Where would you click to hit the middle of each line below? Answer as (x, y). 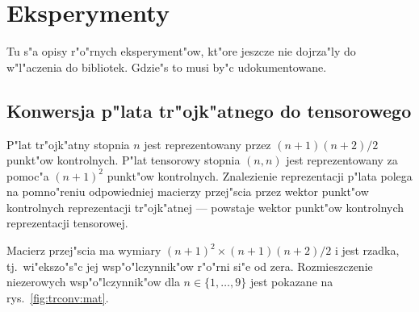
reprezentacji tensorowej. (67, 223)
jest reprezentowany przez (207, 144)
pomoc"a (28, 175)
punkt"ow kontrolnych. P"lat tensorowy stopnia (124, 160)
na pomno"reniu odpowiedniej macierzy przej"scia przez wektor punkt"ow (188, 191)
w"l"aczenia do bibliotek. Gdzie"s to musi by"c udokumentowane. (167, 67)
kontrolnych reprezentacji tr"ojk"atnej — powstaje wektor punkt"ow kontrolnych (205, 207)
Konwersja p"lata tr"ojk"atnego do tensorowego (209, 110)
